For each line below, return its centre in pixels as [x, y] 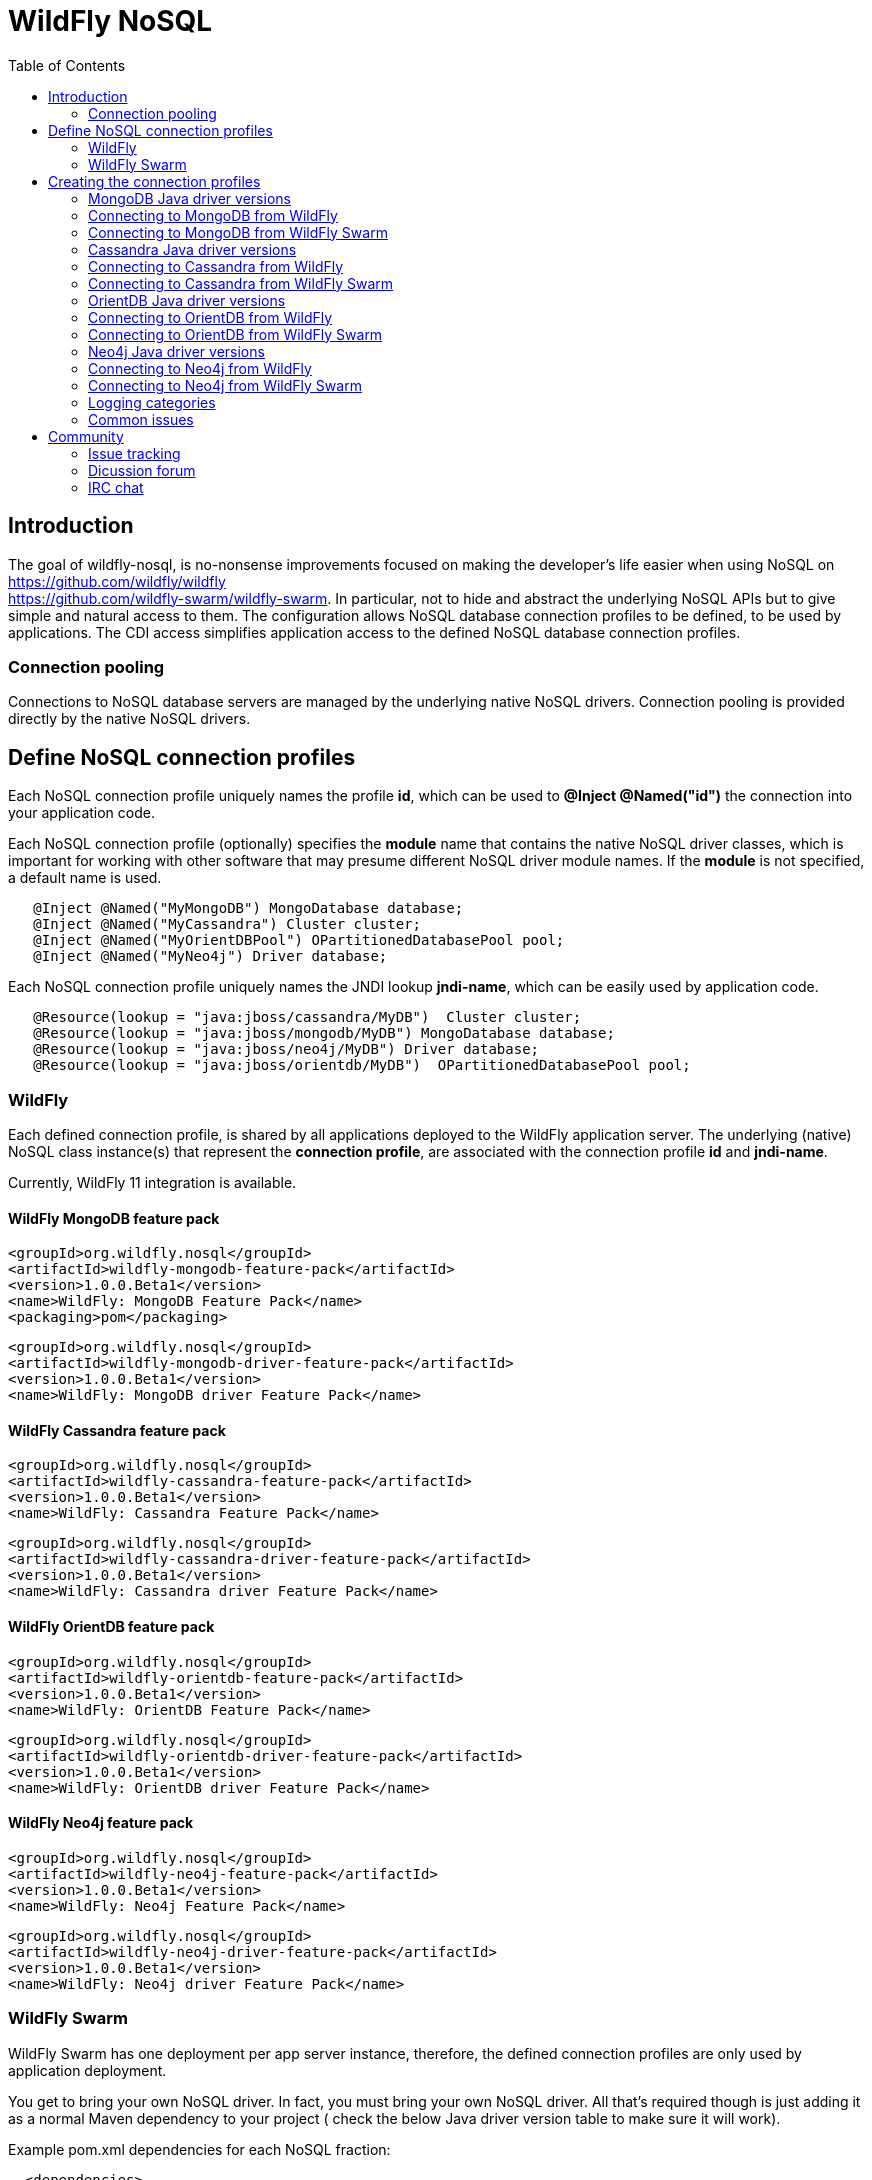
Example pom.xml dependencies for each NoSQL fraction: [199, 2149]
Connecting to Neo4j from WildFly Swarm [225, 385]
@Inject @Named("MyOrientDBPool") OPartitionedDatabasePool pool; [299, 940]
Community [86, 436]
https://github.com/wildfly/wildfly [117, 581]
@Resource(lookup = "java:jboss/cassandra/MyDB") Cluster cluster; [307, 1017]
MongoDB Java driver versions [189, 198]
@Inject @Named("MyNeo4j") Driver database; [210, 956]
